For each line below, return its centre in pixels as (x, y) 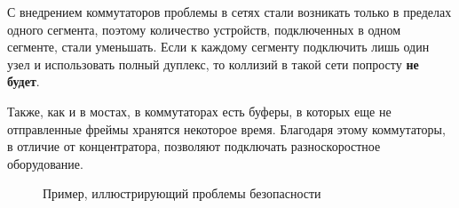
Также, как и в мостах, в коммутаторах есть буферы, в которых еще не (199, 111)
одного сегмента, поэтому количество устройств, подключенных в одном (204, 29)
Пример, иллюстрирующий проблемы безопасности (182, 193)
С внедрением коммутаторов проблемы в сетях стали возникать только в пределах (229, 12)
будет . (24, 81)
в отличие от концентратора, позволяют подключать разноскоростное (194, 146)
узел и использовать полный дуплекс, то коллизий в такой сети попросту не (213, 64)
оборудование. (45, 163)
